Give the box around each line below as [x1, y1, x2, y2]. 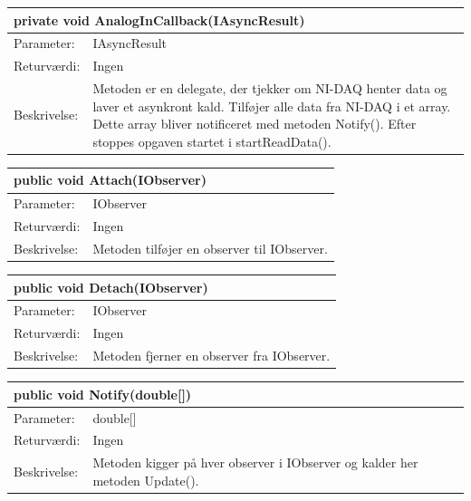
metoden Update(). [92, 470, 199, 489]
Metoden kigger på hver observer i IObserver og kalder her [92, 453, 418, 472]
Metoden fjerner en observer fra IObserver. [92, 346, 331, 365]
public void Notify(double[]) [14, 384, 192, 403]
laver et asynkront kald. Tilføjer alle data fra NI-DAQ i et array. [92, 96, 451, 115]
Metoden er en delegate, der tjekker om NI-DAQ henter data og [92, 79, 447, 98]
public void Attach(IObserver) [14, 170, 207, 189]
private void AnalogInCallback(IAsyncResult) [14, 10, 305, 29]
